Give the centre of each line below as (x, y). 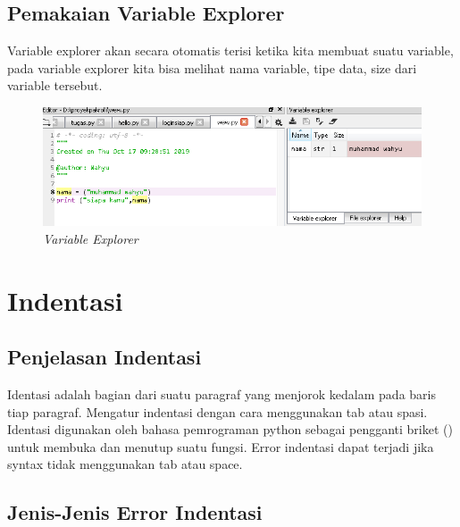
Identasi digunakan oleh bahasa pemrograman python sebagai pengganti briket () (230, 429)
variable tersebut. (55, 85)
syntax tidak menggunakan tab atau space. (125, 464)
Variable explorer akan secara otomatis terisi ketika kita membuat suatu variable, (230, 50)
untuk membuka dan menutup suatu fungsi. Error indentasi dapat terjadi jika (221, 446)
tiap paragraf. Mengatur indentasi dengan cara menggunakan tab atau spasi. (217, 411)
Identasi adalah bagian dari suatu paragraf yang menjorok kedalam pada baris (222, 394)
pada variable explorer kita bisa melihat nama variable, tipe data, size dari (212, 67)
